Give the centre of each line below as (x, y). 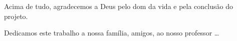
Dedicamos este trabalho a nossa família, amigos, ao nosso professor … (112, 33)
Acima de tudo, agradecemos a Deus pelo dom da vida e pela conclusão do (118, 6)
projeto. (16, 16)
